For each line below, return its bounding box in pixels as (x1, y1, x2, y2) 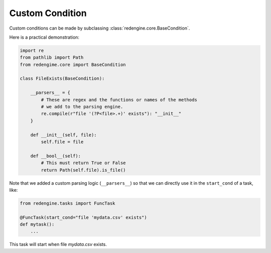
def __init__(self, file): (30, 132, 97, 138)
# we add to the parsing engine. (41, 104, 123, 110)
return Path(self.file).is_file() (41, 167, 126, 173)
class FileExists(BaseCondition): (20, 76, 105, 81)
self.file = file (41, 139, 84, 145)
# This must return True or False (41, 160, 126, 166)
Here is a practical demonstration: (9, 34, 80, 40)
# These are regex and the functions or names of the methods (41, 97, 198, 102)
